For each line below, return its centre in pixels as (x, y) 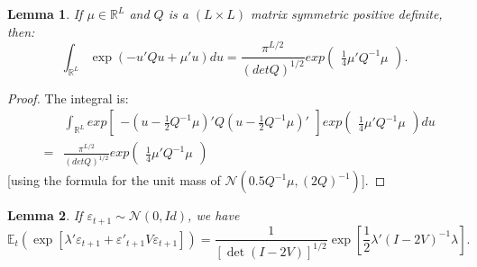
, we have (214, 215)
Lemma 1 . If (45, 13)
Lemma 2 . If (45, 215)
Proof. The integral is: (68, 98)
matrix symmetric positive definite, (347, 13)
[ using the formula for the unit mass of (114, 180)
